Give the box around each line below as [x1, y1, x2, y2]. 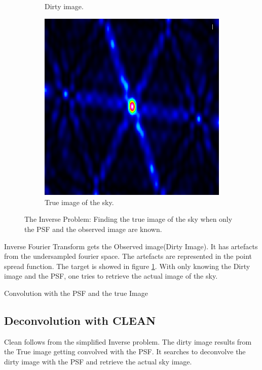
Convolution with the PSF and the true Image [4, 288, 148, 298]
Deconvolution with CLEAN [4, 313, 156, 328]
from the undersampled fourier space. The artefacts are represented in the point [4, 251, 252, 261]
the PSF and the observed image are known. [24, 224, 162, 234]
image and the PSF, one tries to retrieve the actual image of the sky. [4, 271, 218, 281]
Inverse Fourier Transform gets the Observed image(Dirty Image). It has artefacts [4, 241, 258, 251]
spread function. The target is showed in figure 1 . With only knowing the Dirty [4, 260, 250, 271]
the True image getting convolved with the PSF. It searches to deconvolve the [4, 346, 246, 357]
